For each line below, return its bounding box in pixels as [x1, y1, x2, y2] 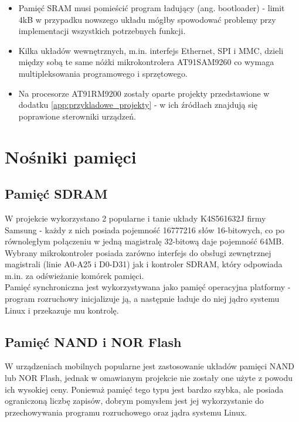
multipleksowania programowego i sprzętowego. [18, 67, 188, 79]
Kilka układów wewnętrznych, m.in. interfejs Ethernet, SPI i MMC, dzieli [18, 44, 284, 56]
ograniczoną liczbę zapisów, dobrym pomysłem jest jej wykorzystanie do [5, 394, 264, 407]
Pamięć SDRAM [5, 185, 108, 203]
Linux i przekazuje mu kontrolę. [5, 304, 119, 316]
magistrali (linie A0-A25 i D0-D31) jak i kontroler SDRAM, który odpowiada [5, 258, 283, 270]
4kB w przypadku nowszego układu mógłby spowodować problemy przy [18, 13, 276, 25]
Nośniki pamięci [5, 144, 137, 168]
